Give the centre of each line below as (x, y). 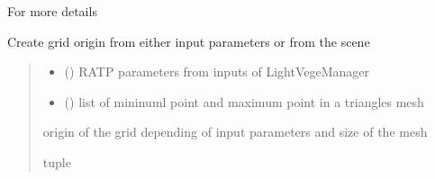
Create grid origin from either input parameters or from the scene (189, 41)
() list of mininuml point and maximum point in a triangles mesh (244, 101)
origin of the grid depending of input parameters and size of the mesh (235, 132)
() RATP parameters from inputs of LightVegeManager (217, 72)
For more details (52, 11)
